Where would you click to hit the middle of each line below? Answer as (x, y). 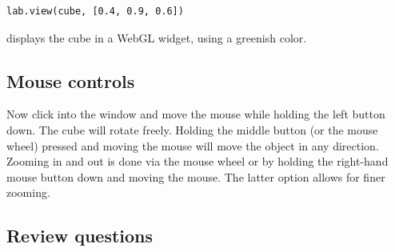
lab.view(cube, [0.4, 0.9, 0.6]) (95, 11)
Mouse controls (71, 80)
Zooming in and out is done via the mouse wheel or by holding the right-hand (197, 161)
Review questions (80, 236)
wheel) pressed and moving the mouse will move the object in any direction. (193, 145)
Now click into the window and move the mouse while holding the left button (196, 114)
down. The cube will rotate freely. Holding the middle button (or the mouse (192, 129)
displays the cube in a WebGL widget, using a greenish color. (157, 37)
